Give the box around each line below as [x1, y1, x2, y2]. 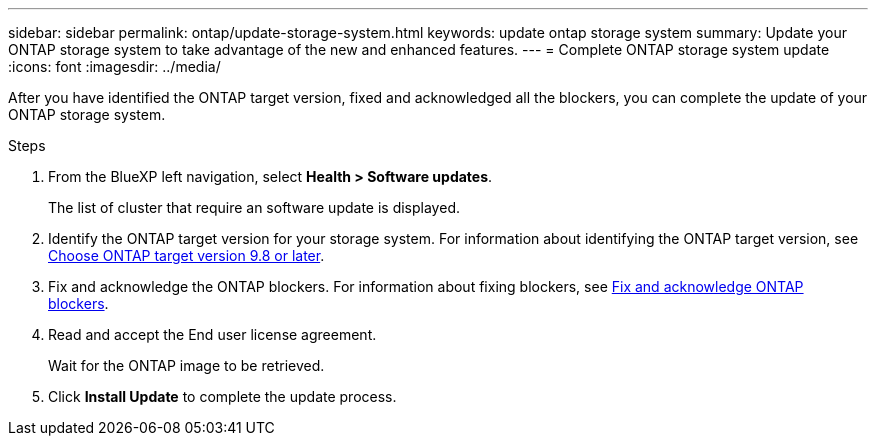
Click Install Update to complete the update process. [48, 388, 397, 405]
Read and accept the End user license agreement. [48, 326, 377, 343]
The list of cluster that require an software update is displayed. [48, 199, 460, 216]
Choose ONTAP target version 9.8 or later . [48, 247, 325, 264]
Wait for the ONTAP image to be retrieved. [48, 357, 325, 374]
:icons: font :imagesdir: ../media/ [8, 58, 221, 75]
